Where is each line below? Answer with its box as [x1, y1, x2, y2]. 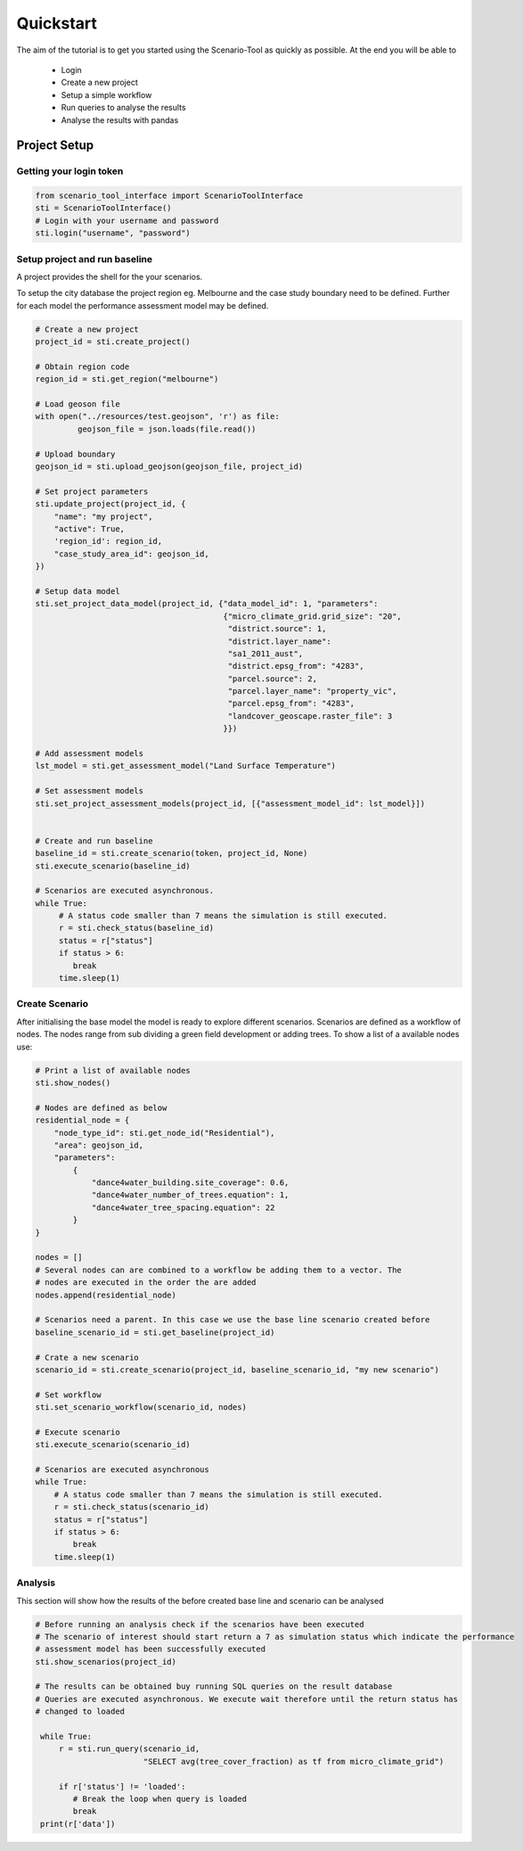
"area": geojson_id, [53, 1139, 144, 1150]
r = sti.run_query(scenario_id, [58, 1744, 200, 1754]
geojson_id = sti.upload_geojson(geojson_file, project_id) [35, 462, 304, 472]
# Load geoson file [35, 399, 120, 409]
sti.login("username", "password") [35, 228, 191, 238]
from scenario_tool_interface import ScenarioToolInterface [35, 191, 304, 201]
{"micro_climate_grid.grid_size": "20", [223, 611, 403, 621]
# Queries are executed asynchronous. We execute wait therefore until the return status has [35, 1694, 459, 1704]
